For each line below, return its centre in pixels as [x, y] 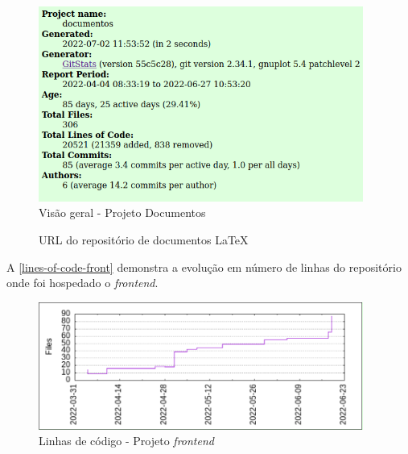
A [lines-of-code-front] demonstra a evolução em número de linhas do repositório [204, 267]
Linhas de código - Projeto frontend [126, 441]
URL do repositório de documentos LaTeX [144, 239]
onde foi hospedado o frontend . [82, 283]
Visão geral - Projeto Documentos [122, 212]
